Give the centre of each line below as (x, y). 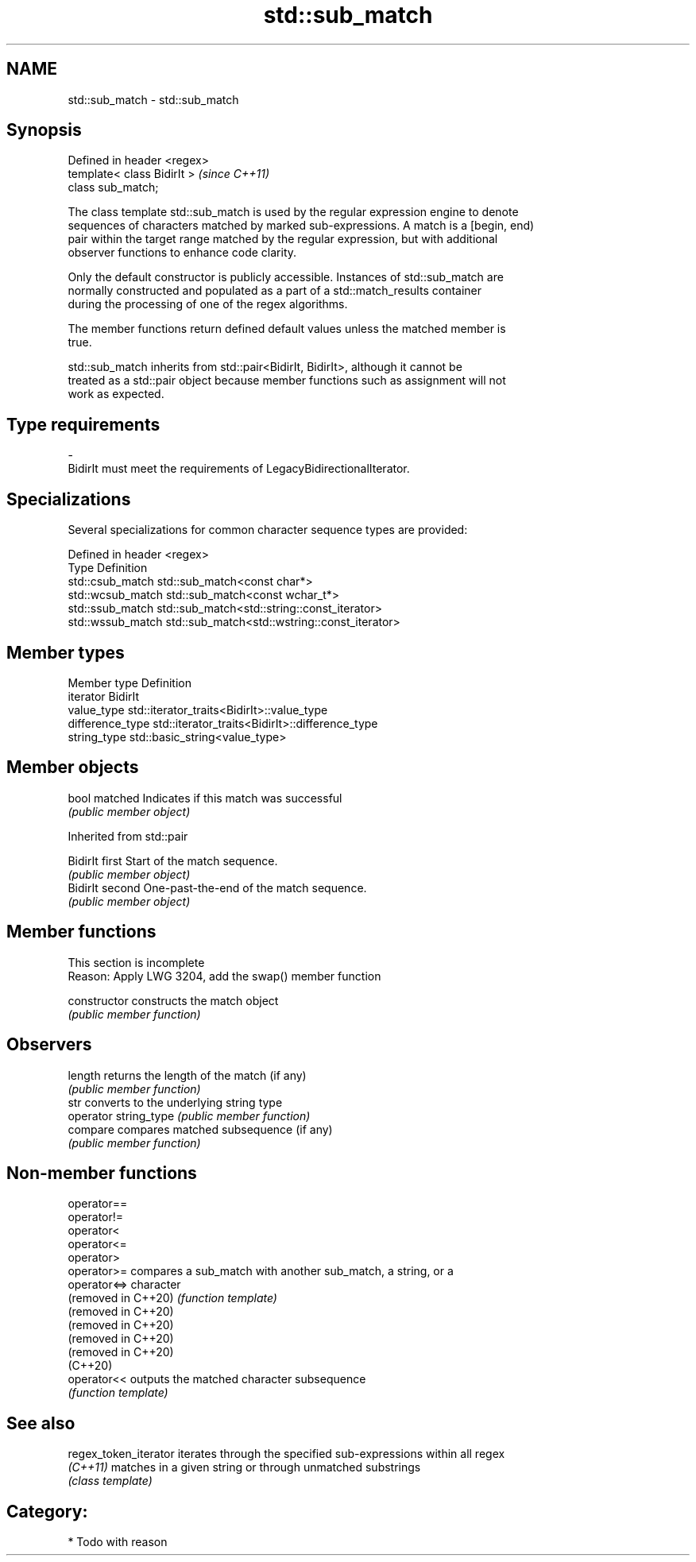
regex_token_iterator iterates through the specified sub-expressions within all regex (286, 1454)
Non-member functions (102, 1173)
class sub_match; (113, 188)
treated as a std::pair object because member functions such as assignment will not (287, 381)
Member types (66, 652)
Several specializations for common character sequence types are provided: (268, 530)
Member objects (73, 767)
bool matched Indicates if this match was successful (205, 798)
